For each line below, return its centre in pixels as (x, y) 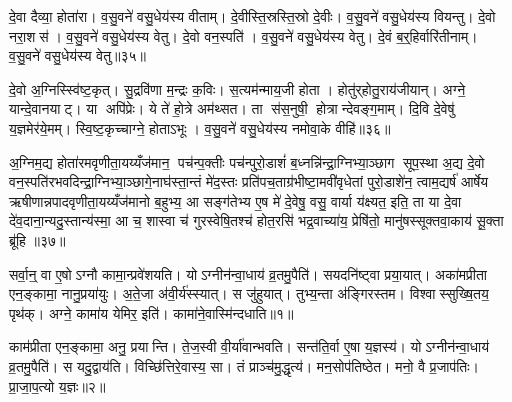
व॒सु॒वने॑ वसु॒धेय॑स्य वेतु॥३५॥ (78, 55)
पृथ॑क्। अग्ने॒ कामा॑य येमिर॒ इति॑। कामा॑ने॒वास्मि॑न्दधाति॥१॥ (151, 312)
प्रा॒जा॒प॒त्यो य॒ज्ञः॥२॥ (57, 385)
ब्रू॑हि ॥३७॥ (37, 239)
